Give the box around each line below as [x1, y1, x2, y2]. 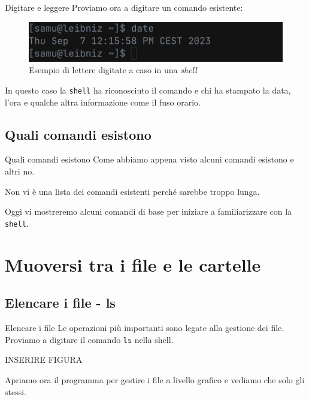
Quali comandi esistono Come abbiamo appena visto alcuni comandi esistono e [5, 153, 294, 166]
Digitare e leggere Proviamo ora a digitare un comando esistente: [5, 1, 243, 13]
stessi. [5, 385, 26, 398]
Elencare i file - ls [5, 293, 116, 312]
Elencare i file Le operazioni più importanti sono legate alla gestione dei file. [5, 321, 284, 334]
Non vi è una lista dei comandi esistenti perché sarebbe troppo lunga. [5, 185, 260, 197]
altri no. [5, 165, 35, 178]
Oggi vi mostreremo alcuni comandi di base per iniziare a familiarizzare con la [5, 205, 292, 218]
